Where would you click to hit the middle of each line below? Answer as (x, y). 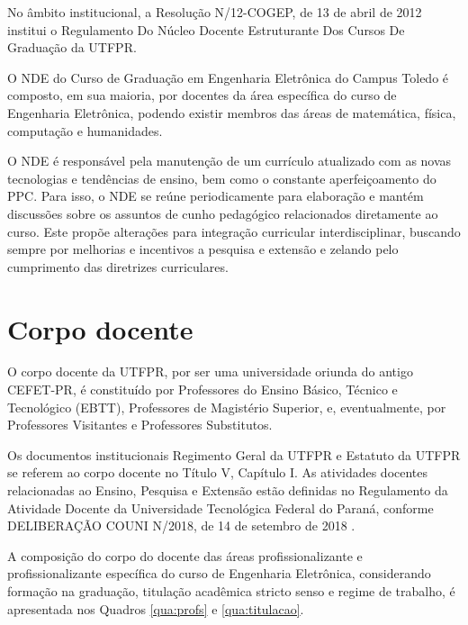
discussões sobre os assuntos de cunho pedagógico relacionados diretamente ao (223, 213)
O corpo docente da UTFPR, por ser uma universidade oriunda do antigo (210, 371)
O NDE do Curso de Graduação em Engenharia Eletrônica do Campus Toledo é (228, 77)
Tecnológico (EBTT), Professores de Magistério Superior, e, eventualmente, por (227, 407)
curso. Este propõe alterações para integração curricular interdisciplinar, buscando (234, 231)
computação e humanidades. (85, 130)
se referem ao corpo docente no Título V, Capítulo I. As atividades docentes (218, 472)
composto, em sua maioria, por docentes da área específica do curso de (202, 95)
